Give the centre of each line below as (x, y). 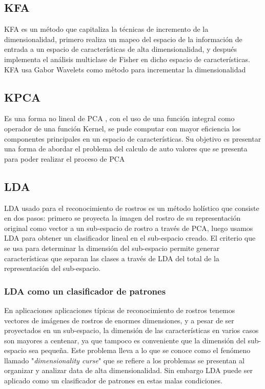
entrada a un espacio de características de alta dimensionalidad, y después (121, 49)
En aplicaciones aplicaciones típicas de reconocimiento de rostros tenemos (120, 310)
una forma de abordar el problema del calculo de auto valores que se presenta (126, 149)
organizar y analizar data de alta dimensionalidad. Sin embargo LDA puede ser (128, 370)
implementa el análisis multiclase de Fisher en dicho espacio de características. (127, 59)
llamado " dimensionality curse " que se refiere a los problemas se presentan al (124, 360)
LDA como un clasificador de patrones (85, 291)
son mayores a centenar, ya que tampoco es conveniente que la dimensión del (125, 340)
